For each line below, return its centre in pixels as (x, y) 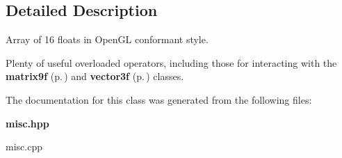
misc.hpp (27, 123)
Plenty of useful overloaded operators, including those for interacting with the (171, 62)
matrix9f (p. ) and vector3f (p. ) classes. (95, 76)
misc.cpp (24, 147)
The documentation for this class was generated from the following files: (159, 99)
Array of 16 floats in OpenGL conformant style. (107, 39)
